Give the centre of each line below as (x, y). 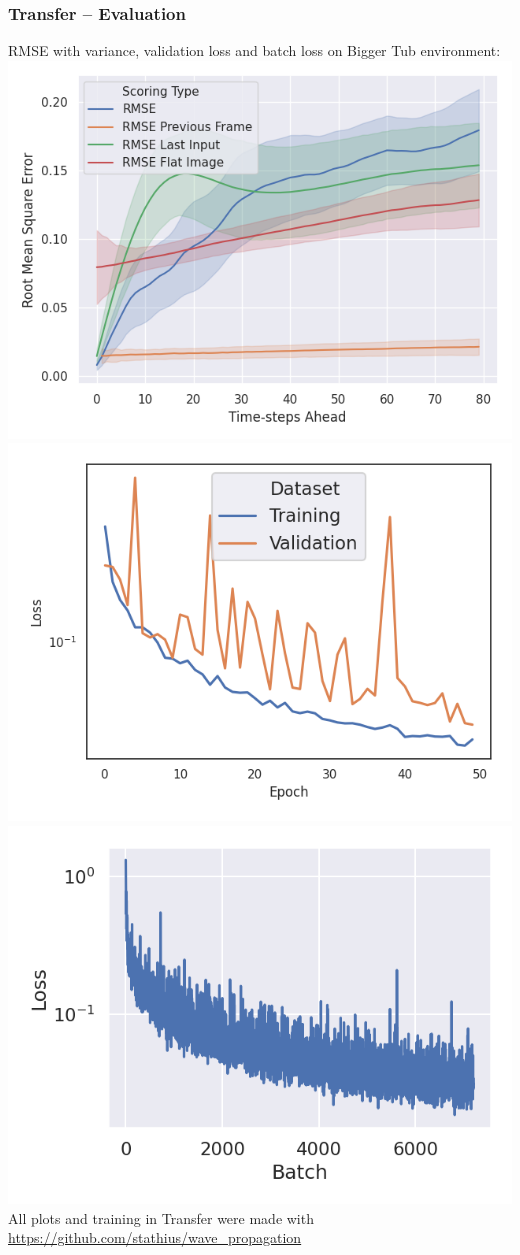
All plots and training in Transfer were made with (161, 1217)
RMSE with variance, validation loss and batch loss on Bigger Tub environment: (254, 50)
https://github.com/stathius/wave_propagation (155, 1237)
